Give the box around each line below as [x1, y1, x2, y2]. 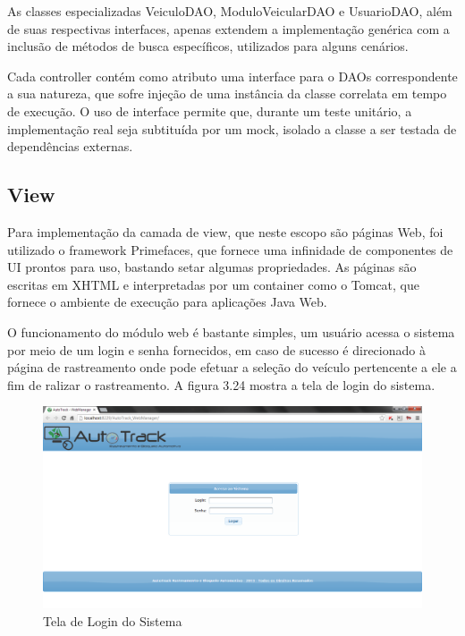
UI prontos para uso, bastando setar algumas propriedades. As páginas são [7, 258, 417, 276]
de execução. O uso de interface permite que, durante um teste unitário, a [7, 101, 412, 120]
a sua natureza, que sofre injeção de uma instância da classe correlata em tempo [7, 84, 447, 103]
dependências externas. [7, 137, 133, 156]
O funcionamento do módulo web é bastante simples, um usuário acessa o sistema [7, 322, 455, 341]
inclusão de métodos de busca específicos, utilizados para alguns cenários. [7, 37, 409, 55]
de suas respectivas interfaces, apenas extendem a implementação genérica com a [7, 19, 450, 38]
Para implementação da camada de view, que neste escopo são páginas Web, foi [7, 222, 444, 241]
